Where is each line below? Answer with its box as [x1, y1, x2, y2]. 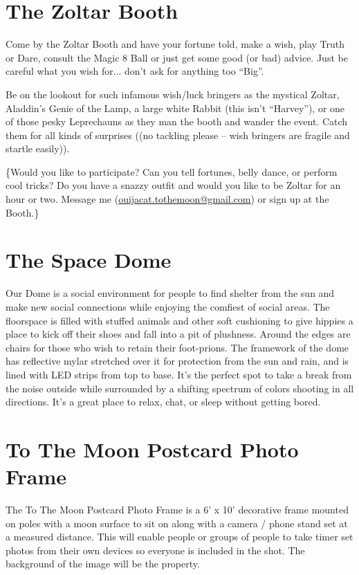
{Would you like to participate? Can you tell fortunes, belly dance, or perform [6, 164, 338, 179]
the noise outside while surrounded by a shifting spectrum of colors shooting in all [6, 381, 354, 395]
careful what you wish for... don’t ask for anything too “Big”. [6, 64, 264, 78]
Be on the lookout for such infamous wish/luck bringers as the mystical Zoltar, [6, 86, 340, 101]
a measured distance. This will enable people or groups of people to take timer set [6, 529, 353, 544]
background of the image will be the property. [6, 556, 200, 571]
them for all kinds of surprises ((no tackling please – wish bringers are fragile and [6, 127, 350, 142]
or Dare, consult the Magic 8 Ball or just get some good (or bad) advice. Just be [6, 50, 348, 64]
